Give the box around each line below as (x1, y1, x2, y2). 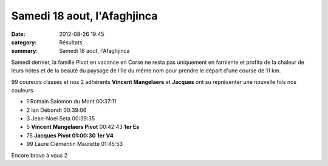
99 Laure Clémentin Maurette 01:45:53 (26, 140, 123, 148)
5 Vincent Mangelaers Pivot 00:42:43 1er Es (26, 123, 140, 131)
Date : (11, 30, 26, 38)
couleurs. (11, 86, 35, 94)
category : (11, 38, 37, 46)
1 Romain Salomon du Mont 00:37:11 (26, 98, 117, 105)
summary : (11, 47, 38, 55)
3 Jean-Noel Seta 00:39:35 (26, 115, 95, 122)
